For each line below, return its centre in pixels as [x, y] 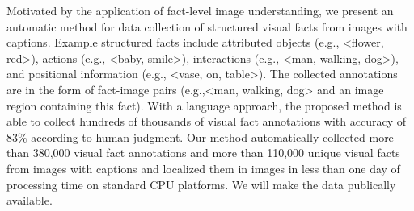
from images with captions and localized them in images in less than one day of [203, 168]
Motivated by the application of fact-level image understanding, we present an [200, 10]
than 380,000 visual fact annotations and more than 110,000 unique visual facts [203, 153]
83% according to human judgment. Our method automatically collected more [200, 137]
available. [30, 200]
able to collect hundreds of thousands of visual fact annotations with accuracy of [206, 121]
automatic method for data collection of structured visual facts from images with [207, 26]
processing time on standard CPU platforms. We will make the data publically [201, 184]
